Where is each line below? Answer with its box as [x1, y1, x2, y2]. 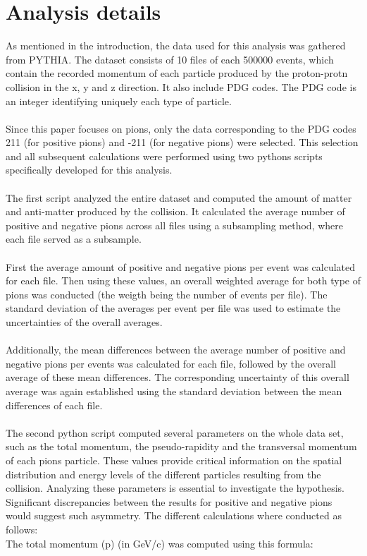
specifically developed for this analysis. [6, 162, 173, 177]
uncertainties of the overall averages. [6, 315, 163, 329]
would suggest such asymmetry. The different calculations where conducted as [6, 508, 342, 523]
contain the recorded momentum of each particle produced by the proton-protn [6, 66, 348, 80]
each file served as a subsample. [6, 231, 142, 246]
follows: [6, 521, 38, 536]
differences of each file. [6, 397, 103, 412]
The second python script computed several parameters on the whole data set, [6, 425, 344, 440]
